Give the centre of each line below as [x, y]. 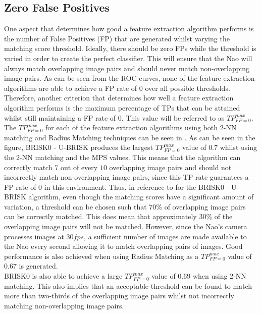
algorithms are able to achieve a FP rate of [71, 88]
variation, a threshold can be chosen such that [75, 206]
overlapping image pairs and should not [170, 167]
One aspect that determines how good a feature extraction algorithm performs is [129, 29]
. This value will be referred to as [173, 117]
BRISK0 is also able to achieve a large [63, 276]
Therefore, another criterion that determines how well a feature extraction [119, 98]
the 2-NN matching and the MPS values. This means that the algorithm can [122, 157]
